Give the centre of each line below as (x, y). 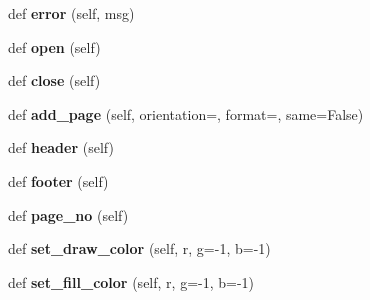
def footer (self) (58, 180)
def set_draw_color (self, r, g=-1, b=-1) (139, 248)
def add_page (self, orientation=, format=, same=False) (186, 113)
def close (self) (54, 80)
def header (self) (61, 147)
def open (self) (54, 46)
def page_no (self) (68, 214)
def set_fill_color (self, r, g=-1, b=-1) (131, 281)
